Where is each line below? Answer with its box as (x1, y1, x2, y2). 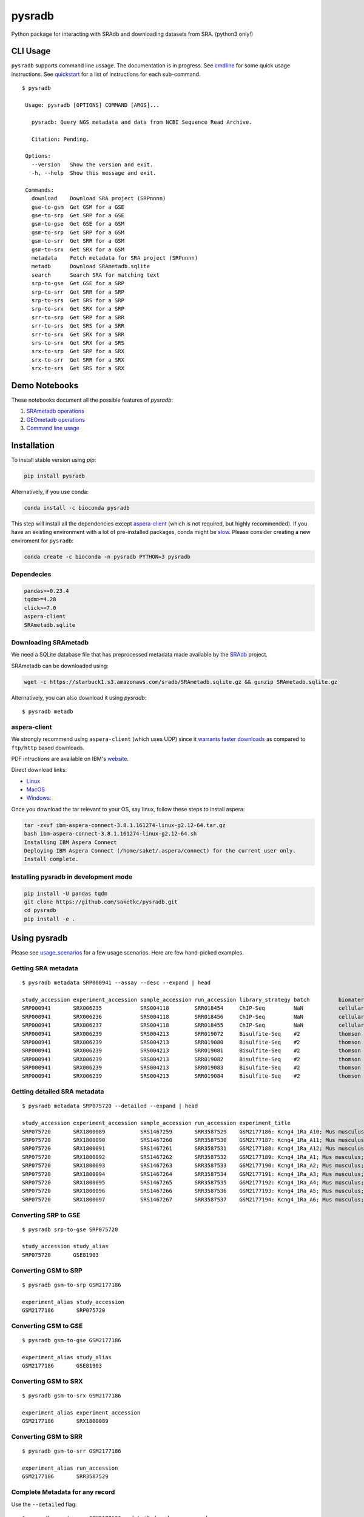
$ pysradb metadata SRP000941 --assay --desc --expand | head (22, 979, 211, 986)
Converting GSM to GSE (11, 1322, 83, 1330)
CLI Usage (11, 46, 51, 56)
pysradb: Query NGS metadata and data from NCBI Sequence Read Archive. (31, 118, 252, 126)
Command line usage (26, 425, 80, 432)
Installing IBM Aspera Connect (24, 839, 118, 846)
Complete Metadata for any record (11, 1488, 115, 1496)
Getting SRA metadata (11, 964, 78, 972)
